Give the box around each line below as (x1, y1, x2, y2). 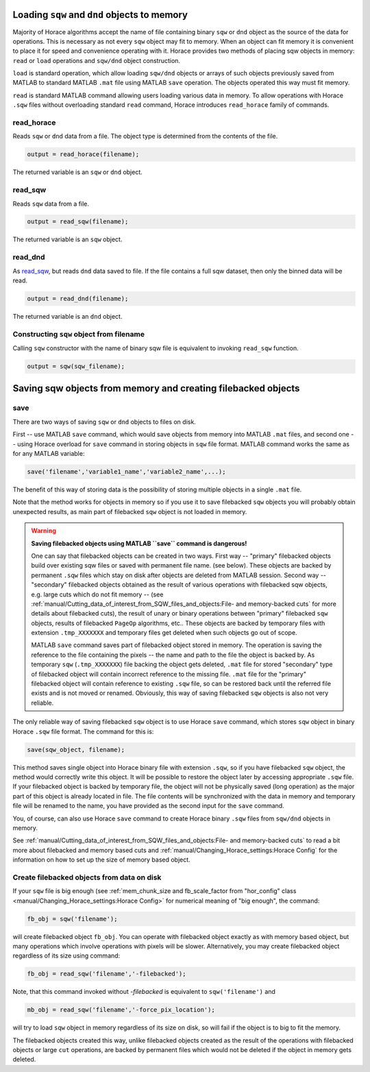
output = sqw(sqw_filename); (27, 363, 125, 370)
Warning (31, 526, 56, 535)
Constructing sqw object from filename (12, 329, 145, 339)
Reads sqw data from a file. (12, 199, 89, 208)
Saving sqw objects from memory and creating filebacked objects (12, 382, 300, 394)
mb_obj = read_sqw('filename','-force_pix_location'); (27, 1006, 215, 1014)
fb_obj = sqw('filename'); (27, 915, 118, 923)
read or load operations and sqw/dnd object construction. (12, 56, 181, 64)
